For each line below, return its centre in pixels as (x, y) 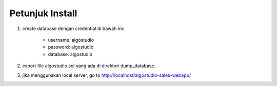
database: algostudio (70, 54)
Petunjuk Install (43, 13)
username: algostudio (71, 40)
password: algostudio (71, 47)
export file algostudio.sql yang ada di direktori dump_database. (89, 66)
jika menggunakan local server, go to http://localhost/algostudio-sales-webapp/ (107, 75)
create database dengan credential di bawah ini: (73, 28)
